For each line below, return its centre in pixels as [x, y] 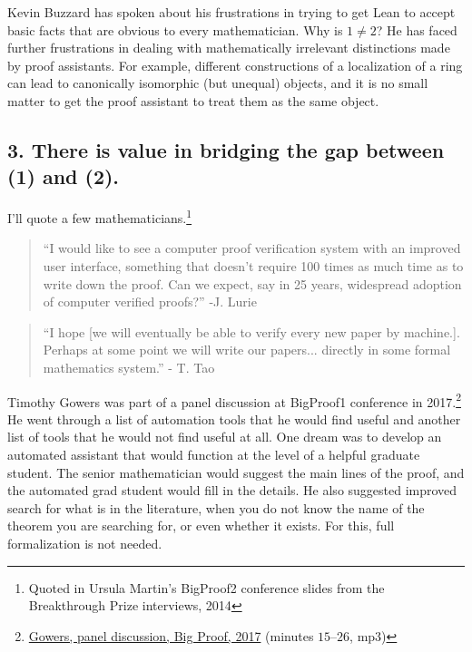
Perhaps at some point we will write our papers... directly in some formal [247, 350]
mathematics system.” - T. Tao [129, 367]
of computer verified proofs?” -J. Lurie [150, 302]
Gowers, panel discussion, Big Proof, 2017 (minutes [171, 635]
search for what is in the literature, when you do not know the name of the [216, 507]
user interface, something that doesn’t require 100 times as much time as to [253, 266]
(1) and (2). [64, 176]
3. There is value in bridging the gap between [226, 149]
